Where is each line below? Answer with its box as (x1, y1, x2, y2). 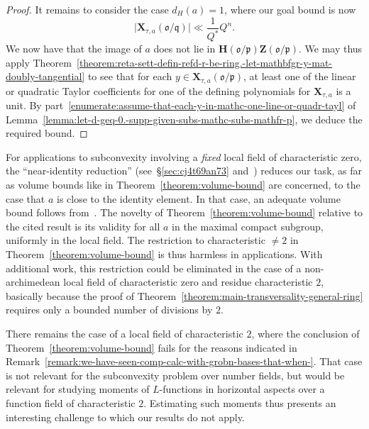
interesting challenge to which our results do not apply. (6, 409, 245, 424)
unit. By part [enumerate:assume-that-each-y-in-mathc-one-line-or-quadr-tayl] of (6, 98, 356, 113)
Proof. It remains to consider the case (6, 2, 169, 16)
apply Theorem (6, 55, 72, 69)
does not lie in (153, 41, 216, 55)
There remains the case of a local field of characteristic (6, 326, 243, 340)
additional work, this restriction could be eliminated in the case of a (6, 260, 302, 275)
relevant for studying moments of (6, 381, 150, 396)
